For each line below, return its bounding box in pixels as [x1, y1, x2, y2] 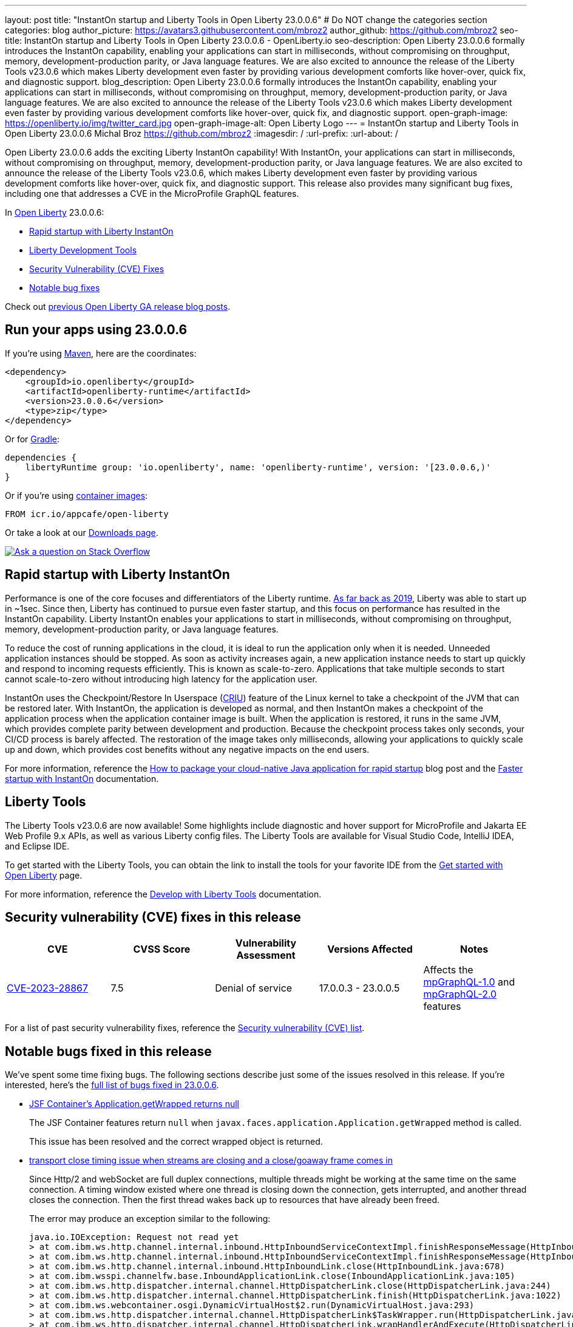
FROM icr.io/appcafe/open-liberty [5, 509, 169, 519]
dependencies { [5, 452, 77, 462]
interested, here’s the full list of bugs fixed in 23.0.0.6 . [5, 1080, 219, 1091]
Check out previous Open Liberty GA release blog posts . [5, 301, 231, 312]
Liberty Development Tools [29, 245, 137, 255]
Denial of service [215, 982, 293, 995]
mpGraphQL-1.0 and [423, 976, 515, 989]
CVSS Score [133, 943, 191, 956]
